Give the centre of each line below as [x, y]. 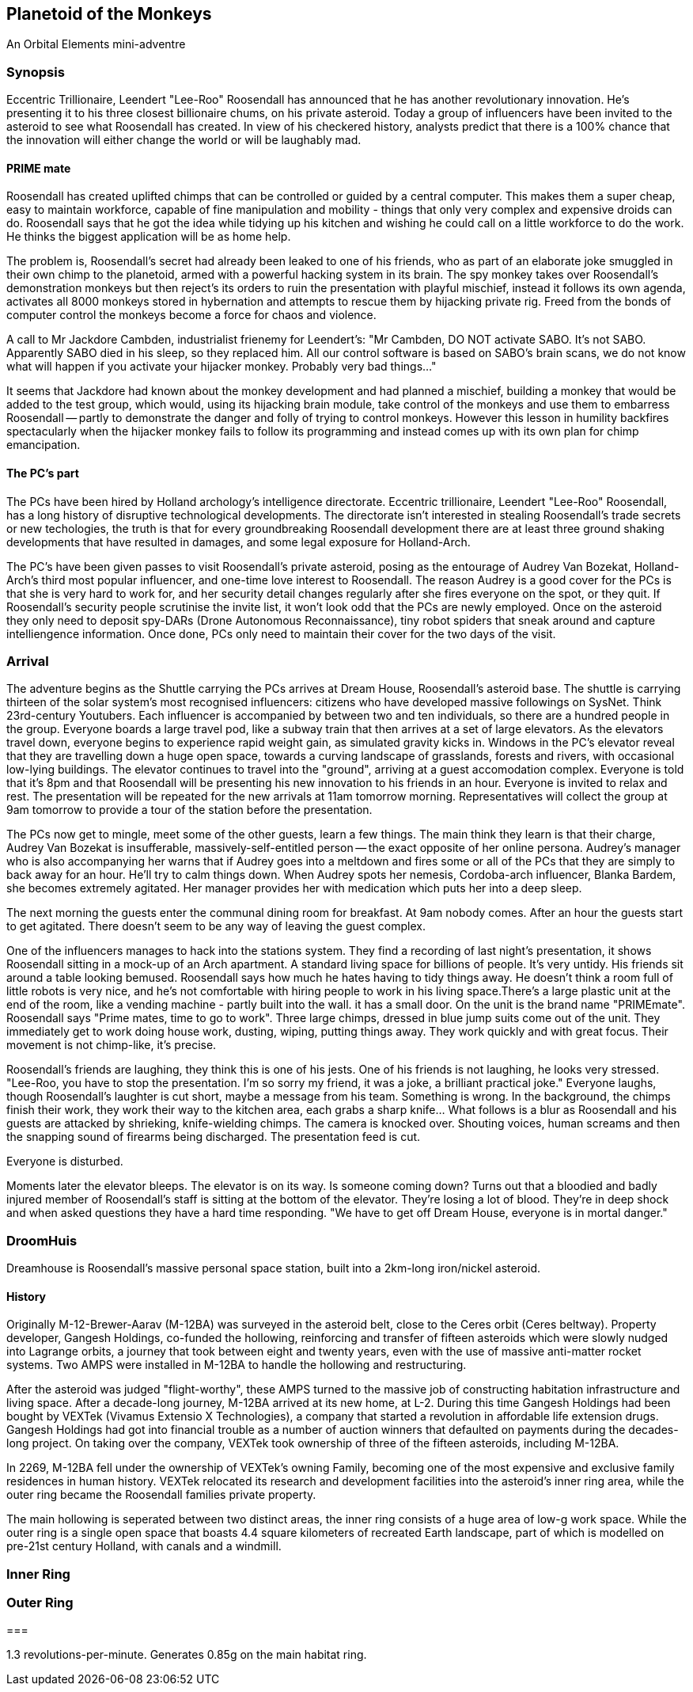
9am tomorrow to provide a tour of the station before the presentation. [189, 810]
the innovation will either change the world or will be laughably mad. [184, 140]
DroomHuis [42, 1240]
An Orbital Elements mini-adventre [96, 44]
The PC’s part [43, 473]
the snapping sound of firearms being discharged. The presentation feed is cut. [214, 1137]
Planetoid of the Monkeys [109, 14]
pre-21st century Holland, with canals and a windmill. [144, 1546]
